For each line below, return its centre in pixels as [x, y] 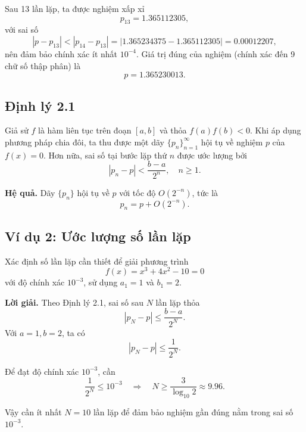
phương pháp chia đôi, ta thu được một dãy [85, 142]
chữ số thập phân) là [43, 65]
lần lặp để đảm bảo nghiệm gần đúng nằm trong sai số [193, 412]
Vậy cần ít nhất [33, 412]
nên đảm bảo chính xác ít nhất [61, 53]
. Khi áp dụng [276, 130]
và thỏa [173, 130]
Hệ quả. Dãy [30, 192]
